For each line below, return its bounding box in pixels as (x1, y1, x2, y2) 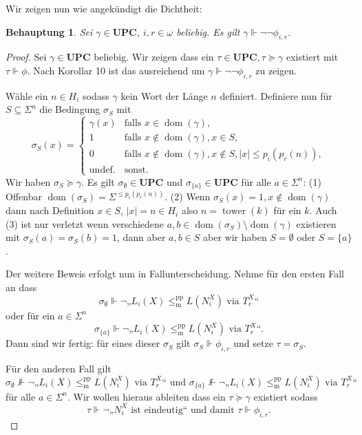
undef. (89, 165, 116, 176)
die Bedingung (39, 102, 100, 116)
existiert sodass (253, 389, 318, 403)
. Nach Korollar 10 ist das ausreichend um (27, 63, 205, 77)
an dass (6, 280, 37, 295)
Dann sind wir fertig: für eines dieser (6, 336, 160, 350)
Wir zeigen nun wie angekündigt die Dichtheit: (6, 1, 202, 15)
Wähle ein (6, 88, 48, 103)
